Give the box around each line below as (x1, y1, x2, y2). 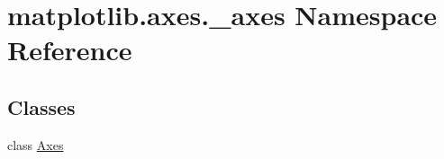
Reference (7, 31, 132, 68)
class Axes (7, 135, 64, 154)
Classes (7, 93, 76, 120)
